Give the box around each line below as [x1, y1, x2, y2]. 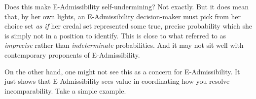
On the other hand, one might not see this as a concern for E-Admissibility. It [4, 66, 240, 76]
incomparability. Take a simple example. [4, 85, 126, 96]
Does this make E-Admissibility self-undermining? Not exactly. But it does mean [4, 1, 249, 11]
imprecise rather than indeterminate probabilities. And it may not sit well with [4, 40, 244, 50]
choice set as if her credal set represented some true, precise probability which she [4, 21, 252, 31]
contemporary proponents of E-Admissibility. [4, 49, 140, 60]
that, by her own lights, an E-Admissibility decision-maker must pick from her [4, 11, 241, 21]
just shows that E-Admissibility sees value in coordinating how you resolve [4, 76, 230, 86]
